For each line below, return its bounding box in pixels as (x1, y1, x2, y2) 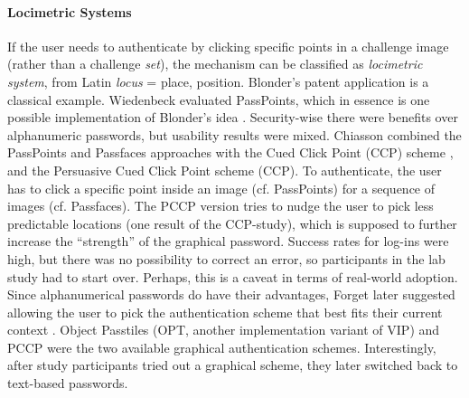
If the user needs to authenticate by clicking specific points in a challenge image (7, 36, 449, 55)
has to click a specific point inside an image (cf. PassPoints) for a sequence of (7, 178, 436, 197)
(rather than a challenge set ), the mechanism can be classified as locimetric (7, 54, 423, 73)
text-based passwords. (7, 374, 128, 393)
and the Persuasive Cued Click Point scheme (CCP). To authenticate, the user (7, 160, 442, 179)
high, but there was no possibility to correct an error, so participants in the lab (7, 249, 446, 268)
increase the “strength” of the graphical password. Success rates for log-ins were (7, 232, 449, 251)
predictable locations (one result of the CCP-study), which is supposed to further (7, 213, 457, 232)
